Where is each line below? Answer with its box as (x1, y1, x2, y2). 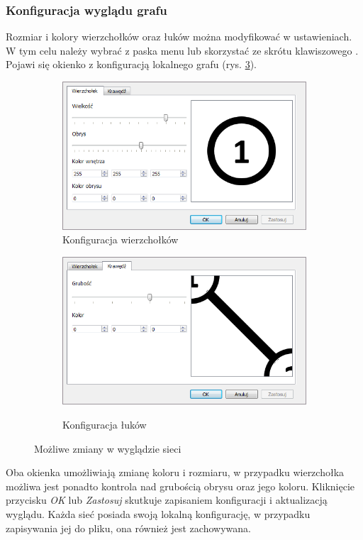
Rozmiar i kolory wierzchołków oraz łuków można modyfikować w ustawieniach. (6, 29, 352, 44)
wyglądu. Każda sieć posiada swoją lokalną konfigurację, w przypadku (6, 507, 311, 521)
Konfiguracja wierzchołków (62, 232, 179, 247)
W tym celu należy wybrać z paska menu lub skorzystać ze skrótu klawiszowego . (6, 43, 359, 57)
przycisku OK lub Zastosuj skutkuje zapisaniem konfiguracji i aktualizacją (6, 492, 328, 507)
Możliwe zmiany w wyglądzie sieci (34, 441, 181, 456)
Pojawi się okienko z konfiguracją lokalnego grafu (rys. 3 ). (6, 57, 257, 72)
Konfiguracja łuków (62, 417, 147, 432)
